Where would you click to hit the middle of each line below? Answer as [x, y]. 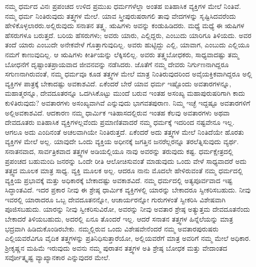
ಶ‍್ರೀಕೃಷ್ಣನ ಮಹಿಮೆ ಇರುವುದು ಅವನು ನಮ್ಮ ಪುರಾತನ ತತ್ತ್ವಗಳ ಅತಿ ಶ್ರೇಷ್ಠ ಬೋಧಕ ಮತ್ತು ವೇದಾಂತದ [116, 248]
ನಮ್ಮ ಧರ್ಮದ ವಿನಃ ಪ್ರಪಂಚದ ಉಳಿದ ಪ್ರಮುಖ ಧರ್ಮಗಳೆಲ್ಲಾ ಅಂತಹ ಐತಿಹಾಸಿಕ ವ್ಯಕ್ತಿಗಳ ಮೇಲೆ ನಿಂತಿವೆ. [123, 6]
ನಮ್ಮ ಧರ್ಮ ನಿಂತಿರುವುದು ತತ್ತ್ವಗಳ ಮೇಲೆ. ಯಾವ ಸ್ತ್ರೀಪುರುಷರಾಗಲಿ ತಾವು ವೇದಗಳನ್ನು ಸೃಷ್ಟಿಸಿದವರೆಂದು [121, 16]
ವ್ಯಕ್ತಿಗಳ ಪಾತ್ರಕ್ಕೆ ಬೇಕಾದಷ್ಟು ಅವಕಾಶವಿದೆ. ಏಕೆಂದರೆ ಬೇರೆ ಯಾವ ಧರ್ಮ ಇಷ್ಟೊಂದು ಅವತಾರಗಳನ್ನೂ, [118, 83]
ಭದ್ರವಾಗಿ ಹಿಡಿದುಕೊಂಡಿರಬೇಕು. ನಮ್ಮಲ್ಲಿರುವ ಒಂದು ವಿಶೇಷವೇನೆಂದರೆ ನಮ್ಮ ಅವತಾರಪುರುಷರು [112, 228]
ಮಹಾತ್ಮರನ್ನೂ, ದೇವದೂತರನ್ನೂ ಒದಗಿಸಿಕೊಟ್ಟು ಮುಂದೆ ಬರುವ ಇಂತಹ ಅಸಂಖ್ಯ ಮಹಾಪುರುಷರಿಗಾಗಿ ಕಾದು [125, 93]
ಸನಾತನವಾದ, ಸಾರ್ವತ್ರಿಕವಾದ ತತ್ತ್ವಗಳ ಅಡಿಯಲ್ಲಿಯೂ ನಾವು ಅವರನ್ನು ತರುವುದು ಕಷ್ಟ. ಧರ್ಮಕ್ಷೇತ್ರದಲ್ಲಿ [119, 151]
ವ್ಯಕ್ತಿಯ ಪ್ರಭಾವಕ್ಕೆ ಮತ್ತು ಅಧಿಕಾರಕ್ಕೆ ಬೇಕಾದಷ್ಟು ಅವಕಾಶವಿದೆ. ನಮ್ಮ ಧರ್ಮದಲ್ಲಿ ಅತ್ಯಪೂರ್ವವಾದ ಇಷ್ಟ [119, 180]
